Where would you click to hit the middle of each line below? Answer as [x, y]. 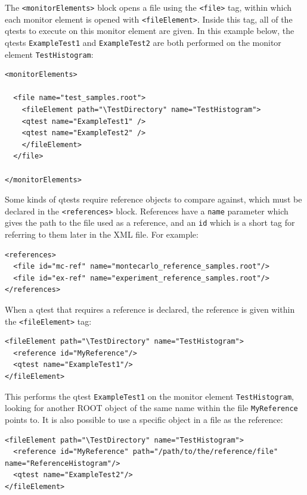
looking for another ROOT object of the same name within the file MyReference [151, 408]
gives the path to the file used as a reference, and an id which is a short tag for [150, 222]
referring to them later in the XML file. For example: [102, 234]
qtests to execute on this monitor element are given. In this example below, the [150, 31]
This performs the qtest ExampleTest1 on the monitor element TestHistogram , [149, 396]
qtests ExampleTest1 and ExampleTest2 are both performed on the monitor [143, 42]
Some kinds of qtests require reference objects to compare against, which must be [153, 199]
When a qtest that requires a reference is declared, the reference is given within [150, 309]
